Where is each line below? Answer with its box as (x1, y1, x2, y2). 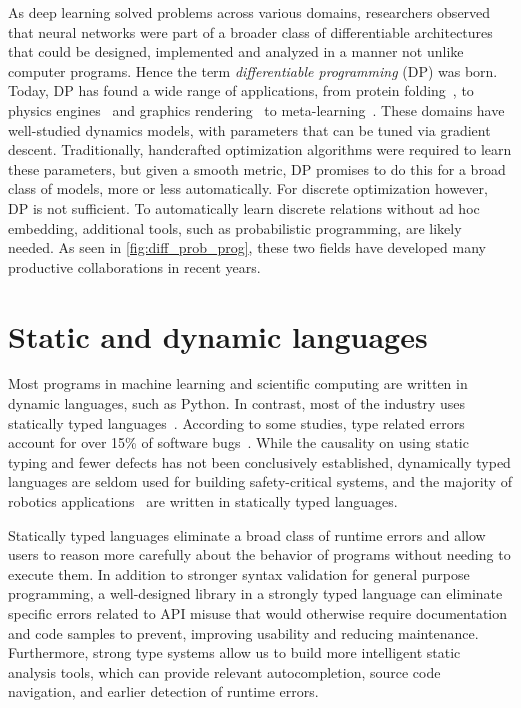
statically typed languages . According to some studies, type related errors (8, 412, 465, 433)
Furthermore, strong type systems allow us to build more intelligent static (8, 642, 461, 663)
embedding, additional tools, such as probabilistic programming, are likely (8, 217, 462, 238)
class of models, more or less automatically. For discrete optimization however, (8, 178, 488, 199)
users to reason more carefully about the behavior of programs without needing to (8, 544, 511, 565)
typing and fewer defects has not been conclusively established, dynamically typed (8, 451, 511, 472)
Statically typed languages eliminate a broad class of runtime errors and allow (8, 524, 486, 545)
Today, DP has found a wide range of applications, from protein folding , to (8, 80, 474, 101)
